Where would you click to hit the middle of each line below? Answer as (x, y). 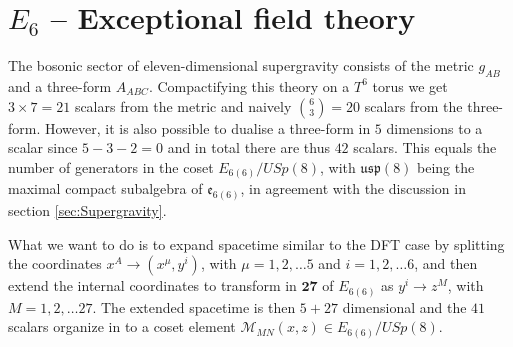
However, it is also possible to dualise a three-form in (207, 127)
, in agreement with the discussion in (353, 188)
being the (446, 166)
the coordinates (55, 263)
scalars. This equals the (425, 147)
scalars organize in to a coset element (122, 326)
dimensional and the (404, 306)
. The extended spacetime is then (194, 306)
